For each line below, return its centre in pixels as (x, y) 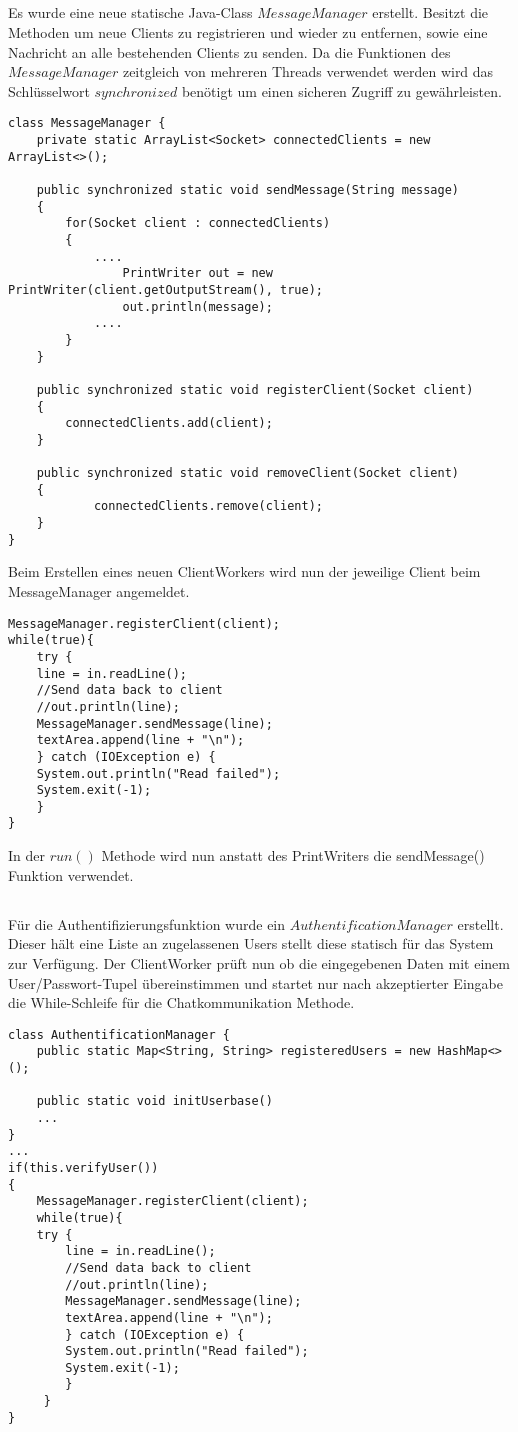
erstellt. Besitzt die (430, 12)
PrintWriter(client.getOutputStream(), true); (165, 289)
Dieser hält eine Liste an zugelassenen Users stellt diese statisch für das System (251, 943)
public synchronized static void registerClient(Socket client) (255, 389)
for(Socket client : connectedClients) (198, 223)
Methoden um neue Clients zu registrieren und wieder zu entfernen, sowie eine (248, 31)
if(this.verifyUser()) (83, 1167)
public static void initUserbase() (154, 1101)
